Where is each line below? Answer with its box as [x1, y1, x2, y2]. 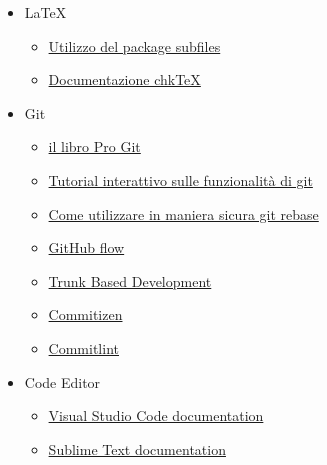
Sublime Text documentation [48, 438, 226, 459]
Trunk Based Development [48, 270, 212, 291]
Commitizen [48, 304, 123, 325]
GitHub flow [48, 237, 125, 258]
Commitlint [48, 337, 119, 358]
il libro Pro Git [48, 136, 141, 157]
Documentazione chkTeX [48, 69, 201, 90]
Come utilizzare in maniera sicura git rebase [48, 203, 319, 224]
